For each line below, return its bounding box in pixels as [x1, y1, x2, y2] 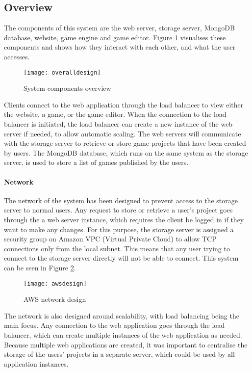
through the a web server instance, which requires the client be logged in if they [4, 214, 244, 224]
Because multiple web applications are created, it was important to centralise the [4, 339, 248, 349]
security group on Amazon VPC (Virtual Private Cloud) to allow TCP [4, 234, 217, 244]
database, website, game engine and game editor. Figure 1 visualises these [4, 32, 226, 42]
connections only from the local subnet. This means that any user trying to [4, 243, 230, 253]
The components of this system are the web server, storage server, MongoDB [4, 23, 235, 33]
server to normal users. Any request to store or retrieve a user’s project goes [4, 205, 233, 215]
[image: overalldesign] [24, 69, 101, 76]
